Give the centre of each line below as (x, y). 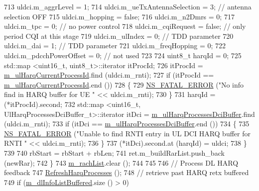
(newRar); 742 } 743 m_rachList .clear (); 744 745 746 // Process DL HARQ (121, 162)
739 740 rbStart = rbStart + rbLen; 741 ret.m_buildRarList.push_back (114, 152)
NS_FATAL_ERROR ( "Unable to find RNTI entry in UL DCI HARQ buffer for (127, 133)
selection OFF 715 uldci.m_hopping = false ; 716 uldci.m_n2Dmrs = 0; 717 (119, 16)
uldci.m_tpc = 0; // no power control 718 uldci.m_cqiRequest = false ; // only (125, 26)
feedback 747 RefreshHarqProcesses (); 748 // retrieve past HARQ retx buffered (127, 172)
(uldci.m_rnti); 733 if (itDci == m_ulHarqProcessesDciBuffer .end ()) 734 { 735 (127, 124)
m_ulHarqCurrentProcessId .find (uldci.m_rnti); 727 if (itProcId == (109, 75)
